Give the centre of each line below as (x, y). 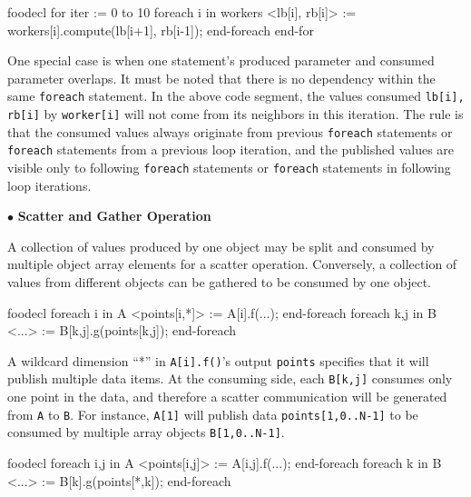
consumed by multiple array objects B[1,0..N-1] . (146, 432)
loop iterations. (49, 185)
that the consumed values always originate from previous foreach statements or (230, 131)
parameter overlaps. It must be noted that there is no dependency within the (221, 78)
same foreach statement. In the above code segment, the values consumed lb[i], (236, 96)
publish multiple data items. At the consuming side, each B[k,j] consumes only (230, 378)
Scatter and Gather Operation (114, 216)
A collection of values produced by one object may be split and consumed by (221, 246)
